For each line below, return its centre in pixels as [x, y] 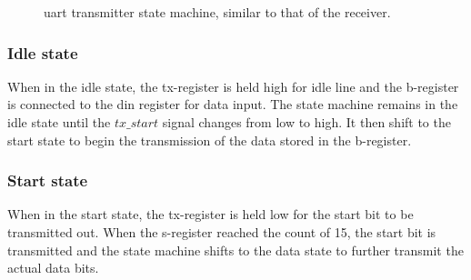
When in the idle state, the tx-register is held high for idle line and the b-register [233, 86]
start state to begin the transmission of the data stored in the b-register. [210, 140]
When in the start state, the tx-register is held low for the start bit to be [210, 214]
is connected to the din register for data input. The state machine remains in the [233, 104]
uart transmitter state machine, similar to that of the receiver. [217, 12]
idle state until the [59, 122]
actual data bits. [53, 268]
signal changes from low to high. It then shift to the [306, 122]
